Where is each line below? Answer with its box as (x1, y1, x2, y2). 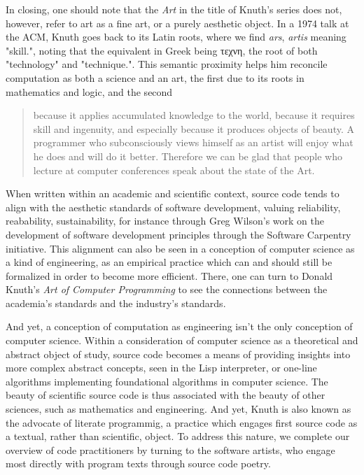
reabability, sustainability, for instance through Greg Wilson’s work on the (6, 213, 324, 228)
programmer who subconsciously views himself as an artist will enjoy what (33, 135, 353, 150)
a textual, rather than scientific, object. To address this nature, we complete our (6, 429, 350, 444)
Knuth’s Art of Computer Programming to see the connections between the (6, 282, 328, 297)
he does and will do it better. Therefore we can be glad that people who (33, 148, 342, 163)
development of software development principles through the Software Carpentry (6, 227, 351, 241)
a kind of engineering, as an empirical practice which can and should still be (6, 255, 332, 269)
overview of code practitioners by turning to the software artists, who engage (6, 442, 335, 457)
